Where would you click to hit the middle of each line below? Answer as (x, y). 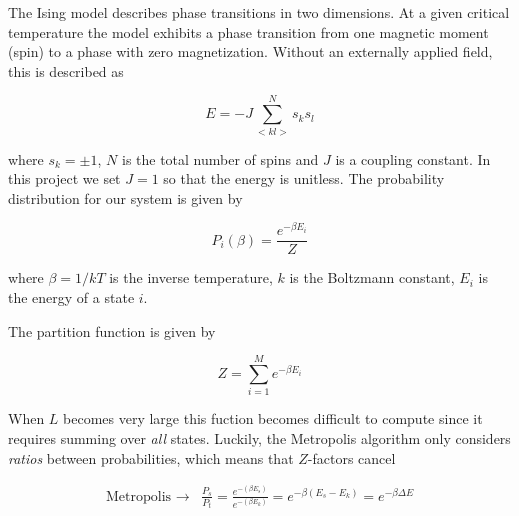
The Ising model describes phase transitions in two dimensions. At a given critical (259, 12)
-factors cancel (351, 457)
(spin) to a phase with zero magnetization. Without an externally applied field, (250, 51)
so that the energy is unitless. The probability (304, 178)
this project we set (64, 178)
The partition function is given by (112, 330)
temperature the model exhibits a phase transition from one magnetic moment (248, 31)
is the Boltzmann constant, (372, 277)
